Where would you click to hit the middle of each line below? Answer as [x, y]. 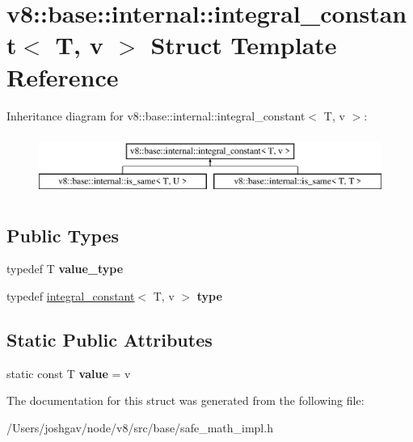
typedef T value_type [65, 269]
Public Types [63, 235]
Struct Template [244, 45]
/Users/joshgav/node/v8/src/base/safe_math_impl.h [140, 428]
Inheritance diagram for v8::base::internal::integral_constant [156, 115]
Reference [63, 76]
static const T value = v [69, 373]
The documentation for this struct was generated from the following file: [185, 400]
